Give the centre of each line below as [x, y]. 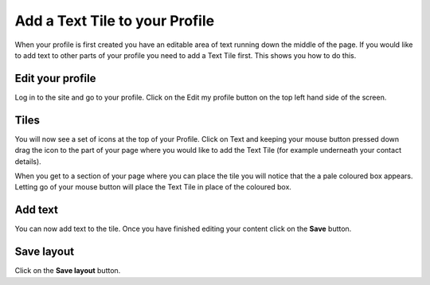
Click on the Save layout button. [68, 271]
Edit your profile [55, 78]
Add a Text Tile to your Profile [115, 21]
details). [28, 161]
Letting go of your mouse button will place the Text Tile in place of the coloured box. [153, 187]
